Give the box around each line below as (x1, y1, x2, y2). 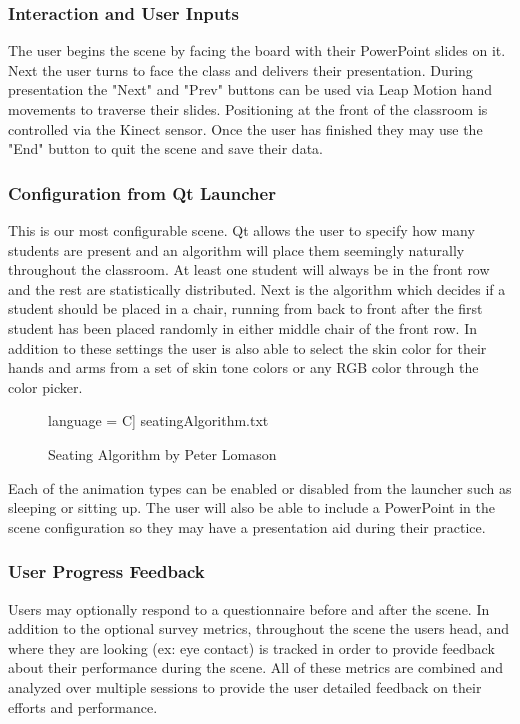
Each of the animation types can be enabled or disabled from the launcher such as (8, 477, 512, 498)
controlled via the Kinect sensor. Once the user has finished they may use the (8, 118, 483, 139)
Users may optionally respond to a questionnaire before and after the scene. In (8, 598, 490, 619)
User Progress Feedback (8, 559, 205, 584)
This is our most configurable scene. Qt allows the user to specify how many (8, 220, 475, 240)
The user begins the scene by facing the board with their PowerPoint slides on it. (8, 40, 506, 61)
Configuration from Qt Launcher (8, 180, 276, 205)
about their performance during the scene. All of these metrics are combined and (8, 657, 504, 678)
